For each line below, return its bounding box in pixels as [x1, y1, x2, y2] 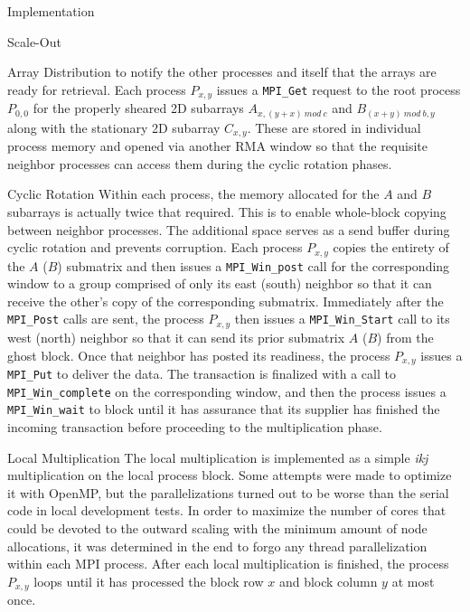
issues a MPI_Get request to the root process [216, 80, 461, 99]
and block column [278, 571, 378, 590]
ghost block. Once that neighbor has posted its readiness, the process [7, 345, 390, 364]
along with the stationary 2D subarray [7, 118, 221, 137]
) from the [377, 327, 434, 346]
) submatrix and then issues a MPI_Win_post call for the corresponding [57, 256, 450, 275]
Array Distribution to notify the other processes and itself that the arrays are [7, 62, 437, 81]
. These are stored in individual [247, 118, 421, 137]
